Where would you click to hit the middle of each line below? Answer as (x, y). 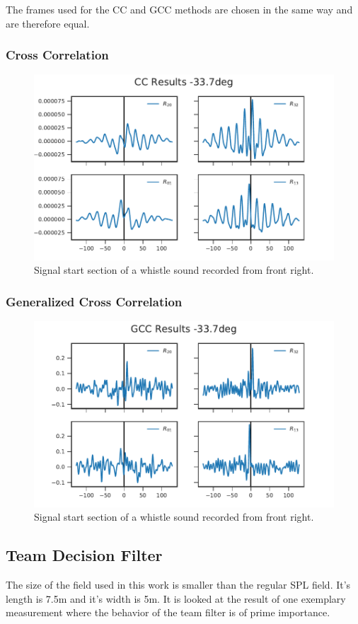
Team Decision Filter (84, 555)
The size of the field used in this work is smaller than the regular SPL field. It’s (178, 585)
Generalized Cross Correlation (94, 301)
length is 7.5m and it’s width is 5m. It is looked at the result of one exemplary (176, 598)
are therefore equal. (48, 23)
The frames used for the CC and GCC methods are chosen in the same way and (179, 9)
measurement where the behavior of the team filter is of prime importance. (168, 612)
